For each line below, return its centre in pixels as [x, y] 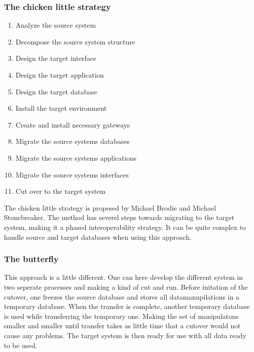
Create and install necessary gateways [73, 124]
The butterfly [31, 259]
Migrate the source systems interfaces [72, 174]
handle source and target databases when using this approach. [98, 237]
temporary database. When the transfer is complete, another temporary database [127, 306]
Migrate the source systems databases [73, 141]
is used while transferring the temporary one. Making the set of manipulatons [121, 316]
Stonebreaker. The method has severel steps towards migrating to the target [119, 217]
